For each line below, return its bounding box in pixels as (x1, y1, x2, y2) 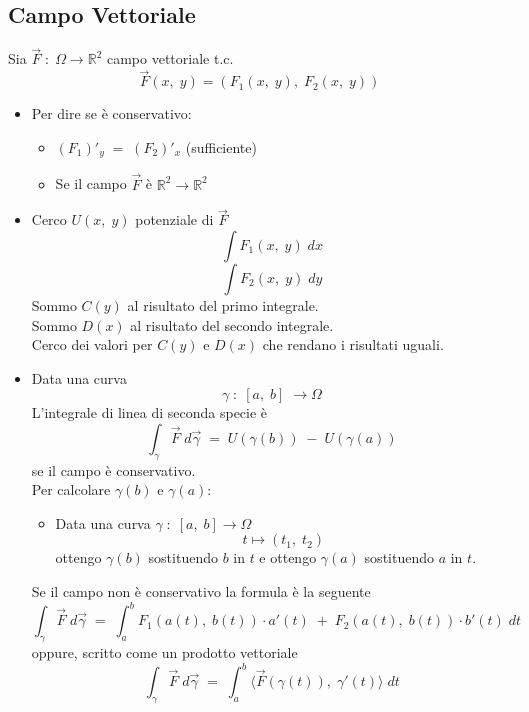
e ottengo (259, 547, 317, 568)
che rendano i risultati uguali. (262, 334, 444, 355)
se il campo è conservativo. (31, 459, 196, 480)
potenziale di (135, 209, 214, 230)
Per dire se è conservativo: (31, 103, 192, 124)
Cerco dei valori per (31, 334, 153, 355)
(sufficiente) (185, 136, 257, 157)
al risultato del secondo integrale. (130, 314, 334, 335)
